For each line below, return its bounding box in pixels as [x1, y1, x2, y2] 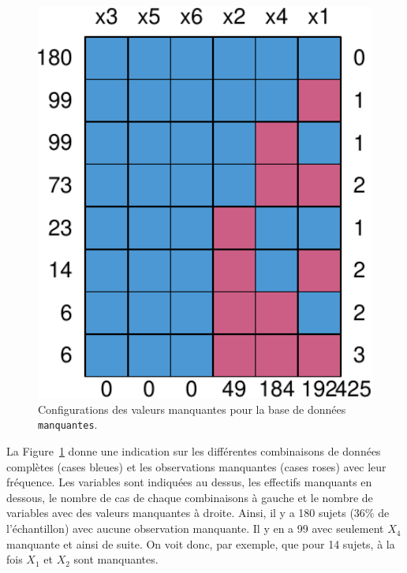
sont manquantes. [73, 551, 159, 567]
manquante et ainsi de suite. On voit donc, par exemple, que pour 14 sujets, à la [6, 535, 395, 552]
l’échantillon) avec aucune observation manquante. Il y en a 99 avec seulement [6, 520, 384, 537]
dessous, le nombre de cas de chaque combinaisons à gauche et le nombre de [6, 489, 373, 505]
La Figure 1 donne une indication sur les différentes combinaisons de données [6, 443, 381, 460]
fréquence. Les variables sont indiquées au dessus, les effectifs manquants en [6, 474, 372, 490]
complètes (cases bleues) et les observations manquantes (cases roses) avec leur [6, 458, 386, 474]
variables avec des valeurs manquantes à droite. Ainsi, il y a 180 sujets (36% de [6, 504, 390, 521]
